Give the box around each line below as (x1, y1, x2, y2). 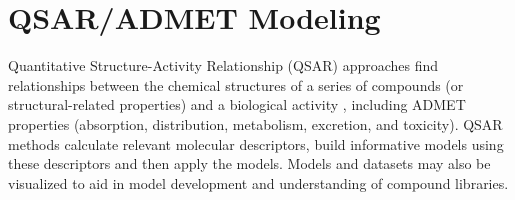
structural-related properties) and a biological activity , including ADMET (8, 94, 466, 115)
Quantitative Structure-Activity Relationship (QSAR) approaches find (8, 55, 439, 76)
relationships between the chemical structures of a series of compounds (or (8, 74, 464, 95)
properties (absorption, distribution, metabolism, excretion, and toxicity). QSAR (8, 113, 503, 134)
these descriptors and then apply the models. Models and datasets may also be (8, 153, 491, 174)
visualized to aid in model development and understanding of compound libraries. (8, 172, 509, 193)
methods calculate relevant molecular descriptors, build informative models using (8, 133, 504, 154)
